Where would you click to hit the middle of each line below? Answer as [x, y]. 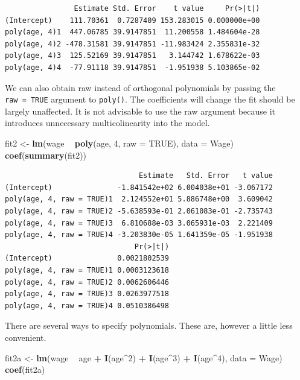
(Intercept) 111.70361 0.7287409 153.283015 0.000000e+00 [132, 20]
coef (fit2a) [25, 369]
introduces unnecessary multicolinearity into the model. [107, 123]
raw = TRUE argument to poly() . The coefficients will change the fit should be [150, 99]
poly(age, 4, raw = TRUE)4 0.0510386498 [87, 306]
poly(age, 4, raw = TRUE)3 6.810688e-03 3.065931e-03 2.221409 [139, 223]
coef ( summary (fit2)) [46, 155]
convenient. [26, 337]
